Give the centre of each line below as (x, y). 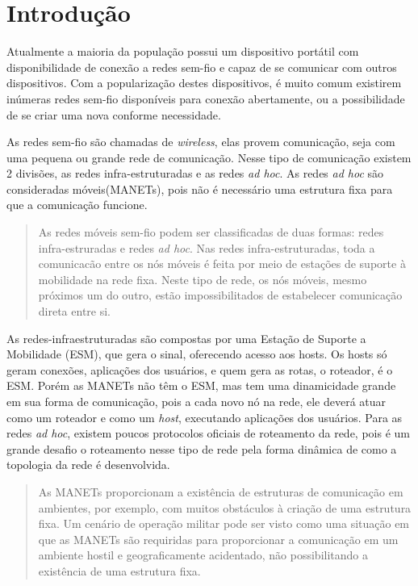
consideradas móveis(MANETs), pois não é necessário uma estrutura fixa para (200, 188)
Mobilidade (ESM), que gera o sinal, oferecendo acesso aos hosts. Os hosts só (197, 354)
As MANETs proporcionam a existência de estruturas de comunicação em (221, 491)
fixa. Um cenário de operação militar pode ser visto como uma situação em (224, 523)
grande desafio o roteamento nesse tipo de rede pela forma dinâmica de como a (202, 448)
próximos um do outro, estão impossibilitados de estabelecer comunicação (220, 295)
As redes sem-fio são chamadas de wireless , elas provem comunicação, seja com (201, 142)
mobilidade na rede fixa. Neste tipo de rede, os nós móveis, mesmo (203, 279)
